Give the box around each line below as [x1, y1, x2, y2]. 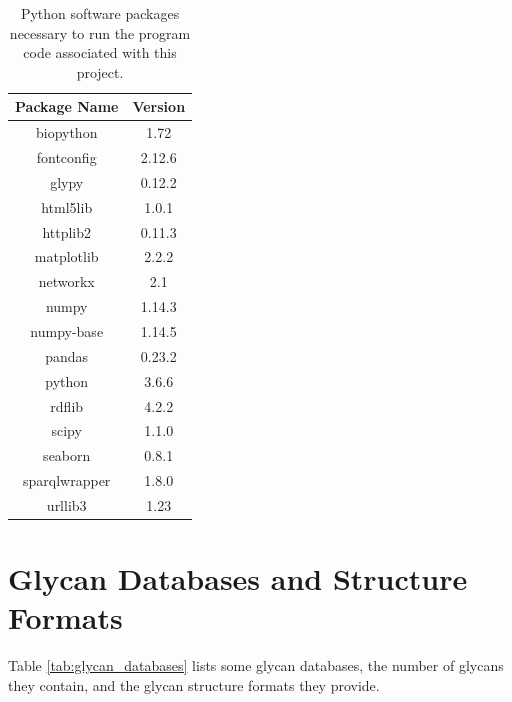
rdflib [50, 395, 84, 416]
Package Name [15, 96, 119, 117]
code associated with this [23, 42, 177, 63]
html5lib [41, 196, 93, 217]
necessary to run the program [9, 22, 191, 43]
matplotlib [34, 246, 99, 267]
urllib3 [46, 494, 87, 515]
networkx [38, 271, 95, 292]
